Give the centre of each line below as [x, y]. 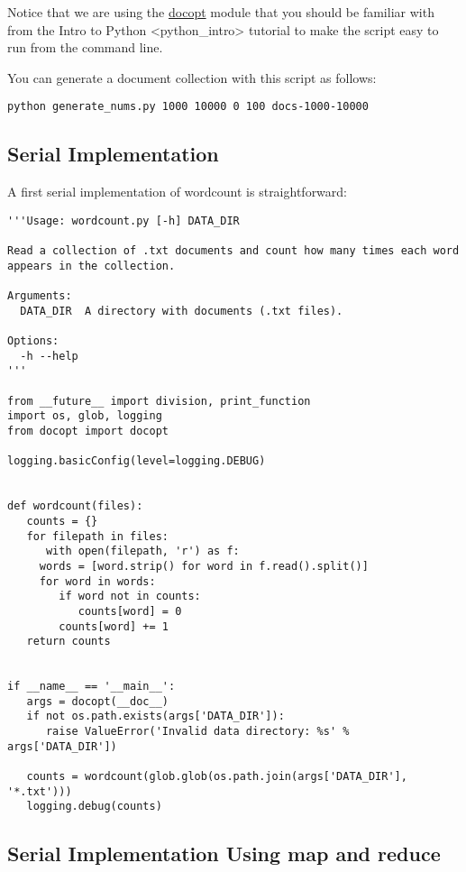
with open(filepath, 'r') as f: [142, 551]
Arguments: [40, 296]
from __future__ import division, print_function [159, 401]
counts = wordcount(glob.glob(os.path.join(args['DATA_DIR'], [217, 777]
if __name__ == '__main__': [91, 687]
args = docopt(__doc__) [97, 701]
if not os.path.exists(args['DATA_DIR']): [155, 716]
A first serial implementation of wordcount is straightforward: [178, 192]
